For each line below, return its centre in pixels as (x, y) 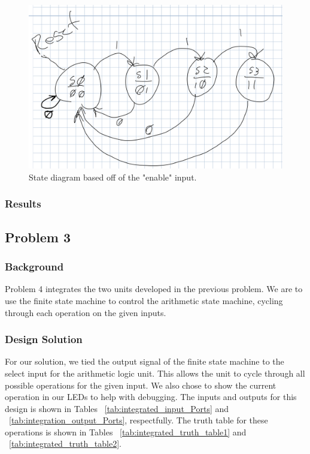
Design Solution (44, 339)
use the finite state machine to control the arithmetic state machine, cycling (144, 300)
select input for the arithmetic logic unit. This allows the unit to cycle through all (155, 373)
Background (34, 267)
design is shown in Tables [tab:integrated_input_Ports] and (117, 408)
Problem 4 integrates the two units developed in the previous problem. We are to (154, 289)
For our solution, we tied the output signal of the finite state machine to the (145, 361)
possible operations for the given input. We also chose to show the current (141, 385)
